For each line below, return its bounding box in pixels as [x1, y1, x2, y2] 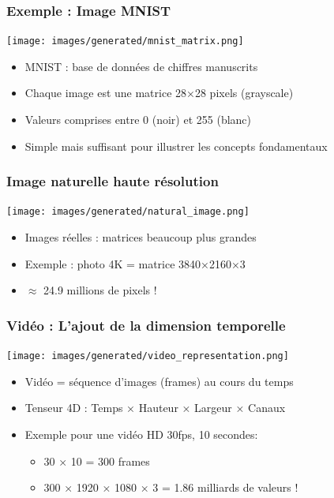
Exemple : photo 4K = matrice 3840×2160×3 [24, 255, 246, 271]
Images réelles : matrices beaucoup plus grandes [24, 229, 257, 245]
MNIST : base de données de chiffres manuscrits [24, 58, 258, 74]
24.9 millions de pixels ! [43, 282, 157, 298]
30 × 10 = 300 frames [43, 452, 150, 469]
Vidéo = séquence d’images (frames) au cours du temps [24, 373, 294, 389]
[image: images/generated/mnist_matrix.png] [6, 36, 244, 47]
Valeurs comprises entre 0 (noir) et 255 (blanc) [24, 111, 251, 128]
